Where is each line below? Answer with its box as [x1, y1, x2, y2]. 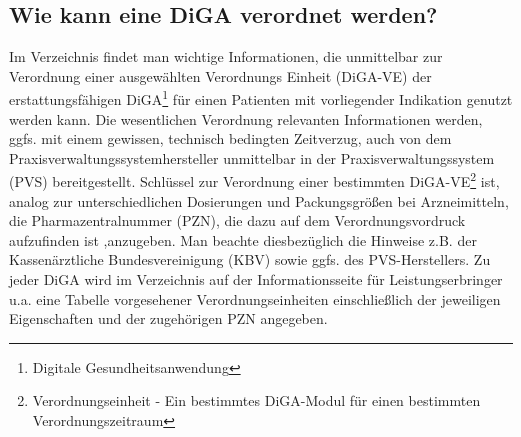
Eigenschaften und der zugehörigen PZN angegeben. [9, 308, 328, 329]
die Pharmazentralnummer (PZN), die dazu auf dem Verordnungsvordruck [9, 210, 466, 231]
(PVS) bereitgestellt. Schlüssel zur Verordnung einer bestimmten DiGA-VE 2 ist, [9, 168, 500, 192]
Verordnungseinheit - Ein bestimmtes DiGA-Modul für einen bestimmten [32, 390, 481, 411]
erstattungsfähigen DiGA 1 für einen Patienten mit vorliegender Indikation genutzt [9, 86, 513, 110]
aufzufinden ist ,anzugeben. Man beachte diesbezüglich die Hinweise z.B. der [9, 229, 477, 250]
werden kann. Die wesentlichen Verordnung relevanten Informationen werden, [9, 108, 483, 129]
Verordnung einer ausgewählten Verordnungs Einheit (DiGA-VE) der [9, 65, 432, 86]
